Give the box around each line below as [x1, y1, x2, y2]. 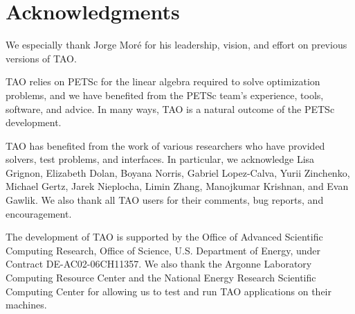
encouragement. [6, 206, 72, 220]
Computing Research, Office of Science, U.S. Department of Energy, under [6, 243, 321, 257]
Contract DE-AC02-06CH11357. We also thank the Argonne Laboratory [6, 256, 312, 271]
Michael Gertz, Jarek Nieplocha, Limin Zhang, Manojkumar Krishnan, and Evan [6, 179, 349, 193]
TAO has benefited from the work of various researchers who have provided [6, 138, 325, 152]
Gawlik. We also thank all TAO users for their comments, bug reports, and [6, 193, 324, 207]
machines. [6, 297, 47, 312]
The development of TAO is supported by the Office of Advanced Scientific [6, 229, 323, 244]
